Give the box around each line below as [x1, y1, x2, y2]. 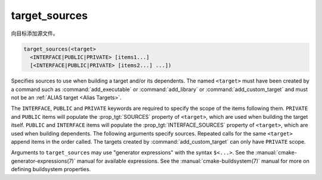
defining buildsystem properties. [11, 166, 91, 173]
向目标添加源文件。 [11, 30, 58, 37]
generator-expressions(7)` [11, 157, 76, 165]
